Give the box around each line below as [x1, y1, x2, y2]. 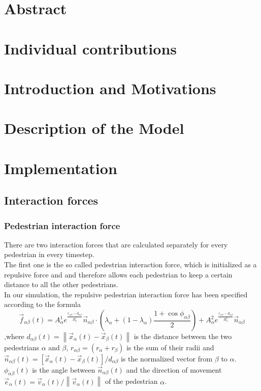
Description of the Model [4, 118, 184, 138]
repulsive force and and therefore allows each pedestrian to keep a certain [4, 269, 233, 280]
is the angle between [32, 364, 95, 375]
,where [4, 331, 24, 342]
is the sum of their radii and [126, 342, 214, 352]
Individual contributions [4, 38, 177, 59]
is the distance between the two [134, 331, 232, 342]
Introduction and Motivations [4, 77, 216, 98]
